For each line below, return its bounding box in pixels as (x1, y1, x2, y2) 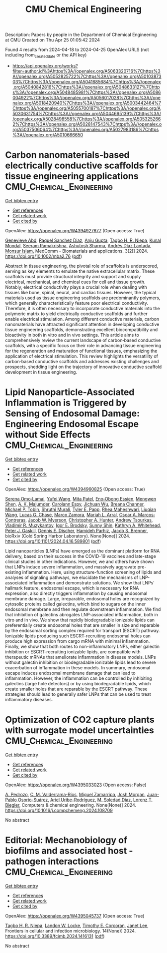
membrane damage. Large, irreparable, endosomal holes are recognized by (5, 595, 160, 601)
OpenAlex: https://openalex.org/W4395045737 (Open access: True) (5, 913, 145, 919)
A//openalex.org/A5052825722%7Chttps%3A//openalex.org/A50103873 (12, 73, 162, 79)
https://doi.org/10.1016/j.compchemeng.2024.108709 (5, 807, 113, 813)
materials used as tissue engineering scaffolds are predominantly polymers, (5, 295, 161, 301)
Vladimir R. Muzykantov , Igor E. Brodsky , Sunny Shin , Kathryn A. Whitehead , (5, 522, 162, 528)
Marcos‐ (138, 511, 156, 517)
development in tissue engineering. (5, 369, 78, 375)
